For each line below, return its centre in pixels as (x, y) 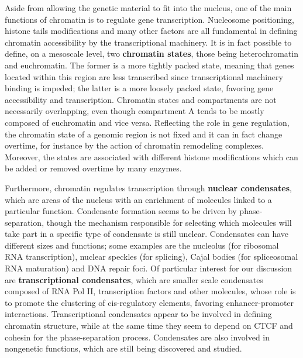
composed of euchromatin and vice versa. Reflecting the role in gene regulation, (147, 122)
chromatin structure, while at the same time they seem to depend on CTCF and (149, 326)
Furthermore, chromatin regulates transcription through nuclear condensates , (148, 187)
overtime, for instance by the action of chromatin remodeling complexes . (134, 145)
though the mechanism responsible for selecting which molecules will (169, 222)
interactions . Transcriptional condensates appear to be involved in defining (138, 314)
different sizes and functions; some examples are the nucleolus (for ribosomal (142, 245)
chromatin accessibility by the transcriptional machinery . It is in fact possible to (148, 42)
